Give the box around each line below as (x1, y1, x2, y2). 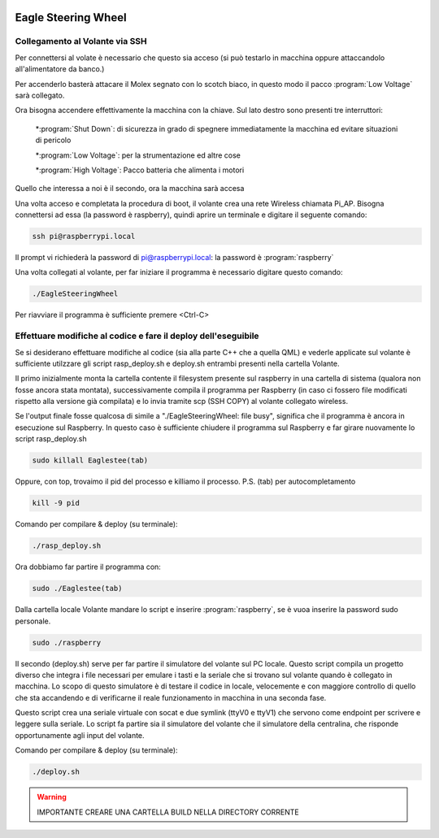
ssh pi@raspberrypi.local (32, 232, 136, 241)
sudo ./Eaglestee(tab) (32, 584, 123, 593)
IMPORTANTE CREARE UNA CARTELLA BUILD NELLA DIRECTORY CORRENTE (37, 807, 300, 817)
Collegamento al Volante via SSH (15, 36, 148, 47)
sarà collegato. (15, 90, 65, 100)
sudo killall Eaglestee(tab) (32, 456, 149, 465)
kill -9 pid (32, 498, 80, 508)
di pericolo (35, 135, 72, 145)
